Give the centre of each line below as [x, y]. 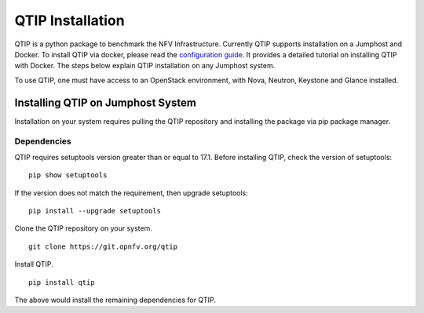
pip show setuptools [68, 175]
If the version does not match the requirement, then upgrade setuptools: [132, 193]
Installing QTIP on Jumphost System [105, 102]
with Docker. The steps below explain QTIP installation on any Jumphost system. [145, 66]
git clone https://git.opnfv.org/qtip [103, 246]
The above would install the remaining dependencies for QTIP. [115, 300]
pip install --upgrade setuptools [95, 211]
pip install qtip [62, 282]
